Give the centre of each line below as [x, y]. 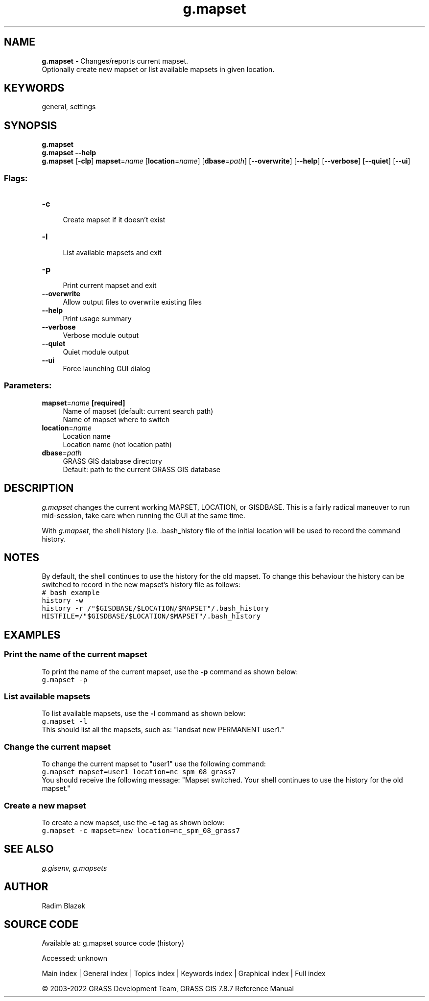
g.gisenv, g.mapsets [74, 868]
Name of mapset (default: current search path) [138, 411]
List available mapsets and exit [112, 253]
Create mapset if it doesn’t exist [114, 220]
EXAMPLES [32, 635]
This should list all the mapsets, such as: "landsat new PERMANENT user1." [163, 730]
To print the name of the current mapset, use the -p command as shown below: [170, 671]
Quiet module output [96, 352]
